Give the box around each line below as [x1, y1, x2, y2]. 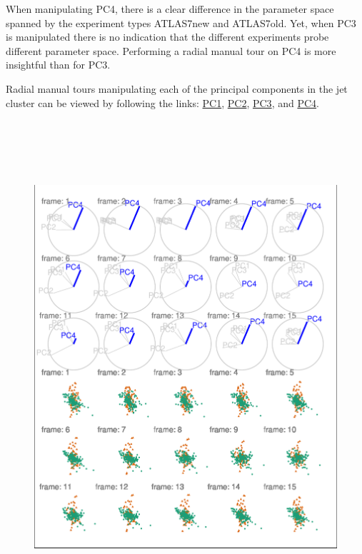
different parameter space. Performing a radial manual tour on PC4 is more [6, 43, 336, 58]
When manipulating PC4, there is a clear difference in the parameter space [6, 1, 334, 16]
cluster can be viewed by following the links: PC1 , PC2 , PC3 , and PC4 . [6, 95, 319, 110]
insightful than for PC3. [6, 57, 111, 72]
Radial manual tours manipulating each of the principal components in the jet [6, 81, 348, 96]
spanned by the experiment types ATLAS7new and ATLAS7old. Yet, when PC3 [6, 15, 356, 30]
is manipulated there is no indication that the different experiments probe [6, 29, 329, 44]
